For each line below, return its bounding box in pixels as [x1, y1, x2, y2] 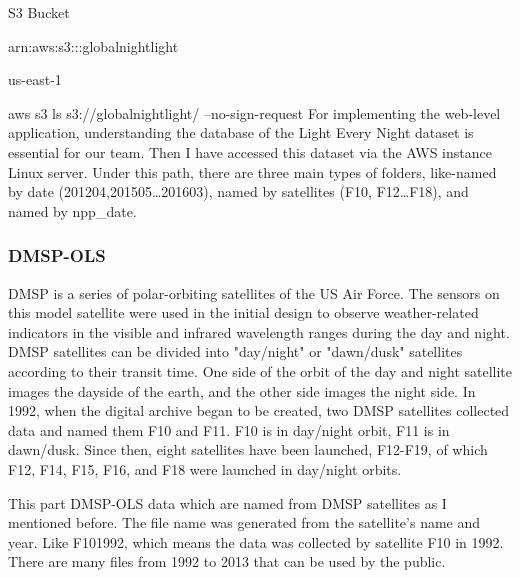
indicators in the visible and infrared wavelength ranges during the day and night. [8, 321, 510, 342]
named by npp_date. [8, 200, 137, 221]
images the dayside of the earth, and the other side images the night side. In [8, 380, 476, 401]
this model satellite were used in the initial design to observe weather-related [8, 302, 479, 323]
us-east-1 [8, 69, 62, 90]
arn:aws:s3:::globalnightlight [8, 35, 179, 56]
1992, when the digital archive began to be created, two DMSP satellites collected [8, 400, 510, 421]
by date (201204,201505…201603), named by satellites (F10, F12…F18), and [8, 181, 469, 202]
